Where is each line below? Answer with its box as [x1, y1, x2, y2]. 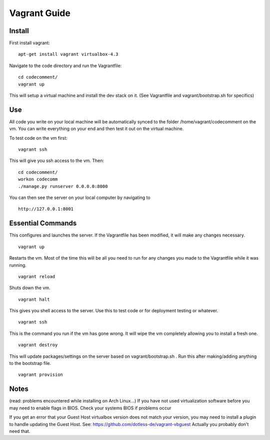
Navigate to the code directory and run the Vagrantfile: [9, 63, 122, 69]
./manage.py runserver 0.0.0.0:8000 [18, 183, 108, 189]
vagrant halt [18, 296, 50, 302]
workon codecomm [18, 176, 58, 182]
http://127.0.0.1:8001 [18, 206, 74, 212]
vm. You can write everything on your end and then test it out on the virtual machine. [9, 126, 184, 132]
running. [9, 262, 27, 268]
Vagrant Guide [9, 8, 71, 19]
